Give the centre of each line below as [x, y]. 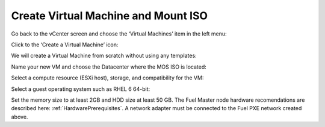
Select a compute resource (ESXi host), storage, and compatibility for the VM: [107, 78]
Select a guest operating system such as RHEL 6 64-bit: [81, 89]
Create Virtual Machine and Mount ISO [109, 16]
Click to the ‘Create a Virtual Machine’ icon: [65, 45]
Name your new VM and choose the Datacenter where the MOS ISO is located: [109, 67]
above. [20, 117]
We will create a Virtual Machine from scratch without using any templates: [104, 56]
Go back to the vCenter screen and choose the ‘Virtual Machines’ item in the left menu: [119, 34]
